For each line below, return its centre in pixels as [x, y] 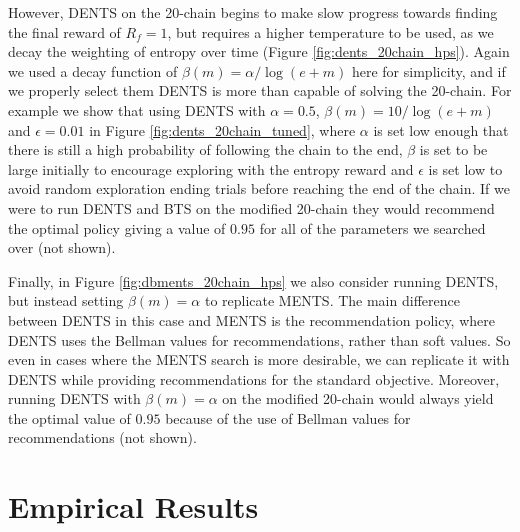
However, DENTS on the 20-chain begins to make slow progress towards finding [253, 12]
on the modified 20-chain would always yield [358, 398]
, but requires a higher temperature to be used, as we [330, 31]
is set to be [453, 149]
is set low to [465, 168]
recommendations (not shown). [102, 437]
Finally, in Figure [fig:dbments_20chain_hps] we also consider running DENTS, [253, 280]
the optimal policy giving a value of [117, 227]
